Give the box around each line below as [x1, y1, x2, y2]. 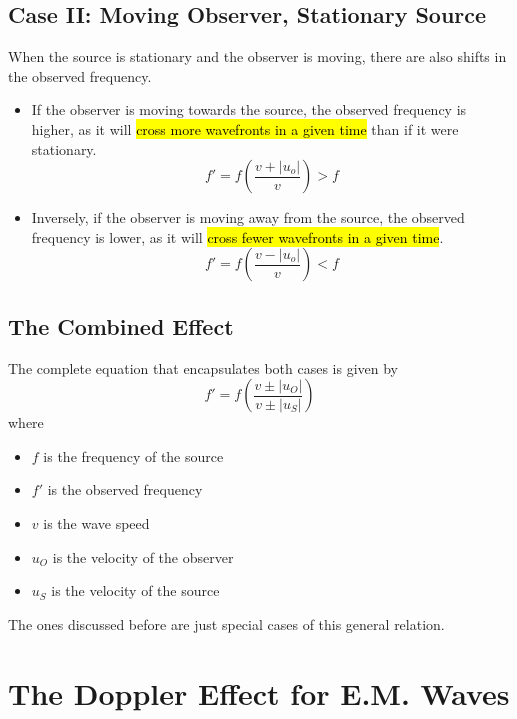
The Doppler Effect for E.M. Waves [8, 672, 510, 713]
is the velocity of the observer [52, 546, 234, 567]
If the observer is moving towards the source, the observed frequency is [31, 99, 467, 120]
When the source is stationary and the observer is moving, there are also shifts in [8, 46, 507, 67]
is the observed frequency [47, 479, 203, 500]
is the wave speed [43, 512, 150, 533]
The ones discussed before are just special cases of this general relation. [8, 613, 445, 634]
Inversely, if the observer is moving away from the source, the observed [31, 207, 465, 228]
